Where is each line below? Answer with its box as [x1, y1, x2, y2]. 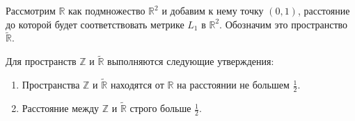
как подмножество [68, 3, 145, 17]
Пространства [22, 77, 80, 92]
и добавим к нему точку [161, 3, 264, 17]
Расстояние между [22, 101, 100, 115]
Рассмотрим [6, 3, 56, 17]
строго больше [129, 101, 191, 115]
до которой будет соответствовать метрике [6, 17, 184, 31]
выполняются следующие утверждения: [107, 54, 274, 68]
